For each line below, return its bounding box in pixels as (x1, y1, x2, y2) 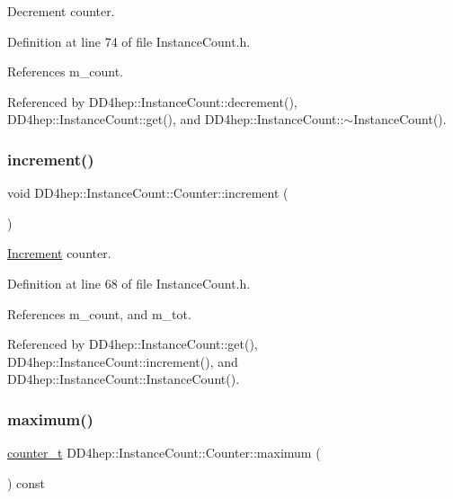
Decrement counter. (7, 2, 115, 20)
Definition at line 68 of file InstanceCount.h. (7, 273, 251, 292)
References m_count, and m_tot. (7, 304, 191, 323)
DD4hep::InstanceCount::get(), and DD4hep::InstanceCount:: (7, 110, 344, 129)
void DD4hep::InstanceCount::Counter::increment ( (7, 183, 289, 202)
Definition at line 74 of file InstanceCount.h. (7, 31, 251, 50)
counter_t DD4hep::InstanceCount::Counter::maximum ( (7, 443, 321, 462)
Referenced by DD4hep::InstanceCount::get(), (7, 334, 258, 353)
